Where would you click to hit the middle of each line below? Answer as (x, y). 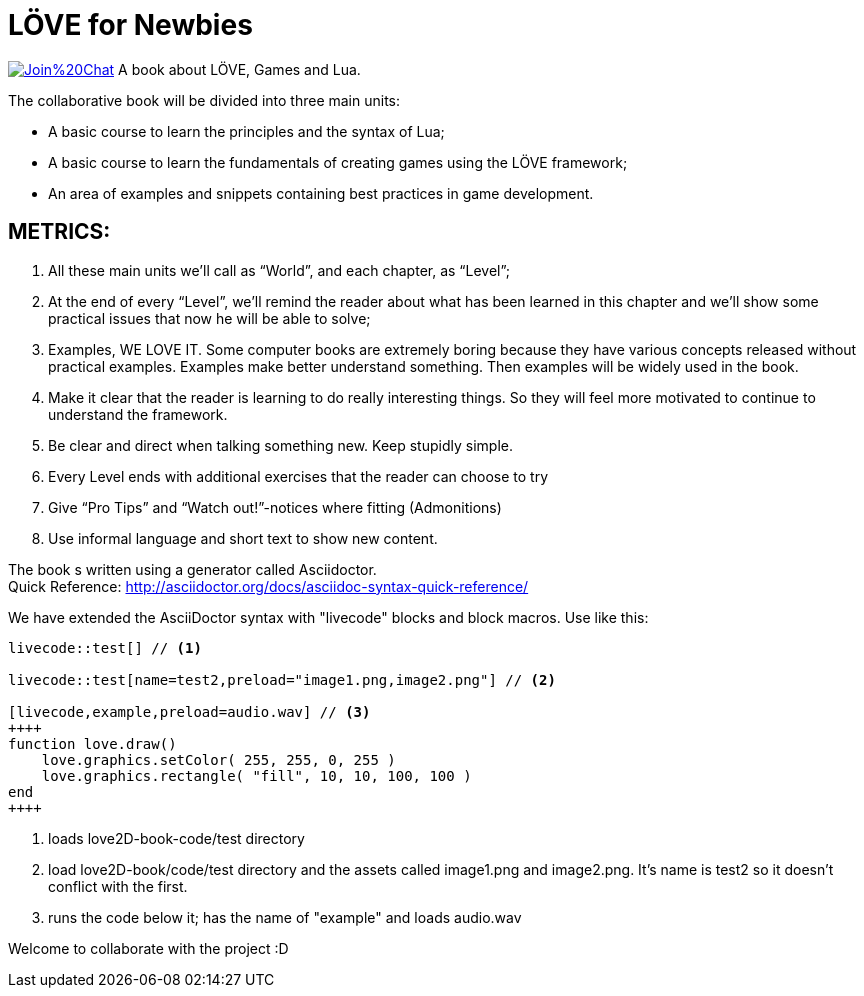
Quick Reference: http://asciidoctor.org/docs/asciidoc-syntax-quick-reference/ (268, 586)
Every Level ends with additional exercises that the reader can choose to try (298, 476)
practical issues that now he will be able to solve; (209, 318)
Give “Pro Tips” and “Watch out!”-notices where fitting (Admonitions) (275, 507)
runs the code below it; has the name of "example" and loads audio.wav (285, 917)
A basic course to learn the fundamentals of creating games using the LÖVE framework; (338, 162)
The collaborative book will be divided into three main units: (204, 100)
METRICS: (59, 232)
